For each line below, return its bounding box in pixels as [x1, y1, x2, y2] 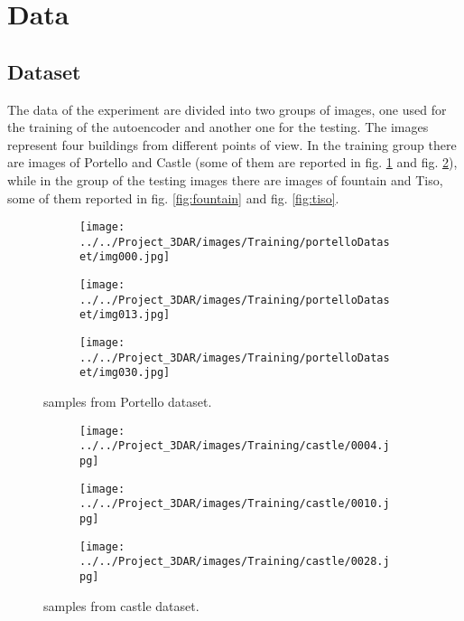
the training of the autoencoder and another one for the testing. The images [7, 118, 429, 136]
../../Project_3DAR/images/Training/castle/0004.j [79, 439, 390, 453]
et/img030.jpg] [79, 366, 171, 380]
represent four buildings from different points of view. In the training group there [7, 135, 457, 154]
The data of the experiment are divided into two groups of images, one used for [7, 99, 447, 118]
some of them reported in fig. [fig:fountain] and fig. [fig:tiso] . [7, 188, 339, 207]
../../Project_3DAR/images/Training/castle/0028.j [79, 555, 390, 569]
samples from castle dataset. [43, 596, 200, 615]
